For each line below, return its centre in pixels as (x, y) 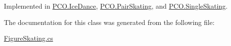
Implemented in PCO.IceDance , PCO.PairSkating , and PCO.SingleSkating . (116, 6)
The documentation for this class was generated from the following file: (109, 22)
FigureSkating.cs (29, 38)
